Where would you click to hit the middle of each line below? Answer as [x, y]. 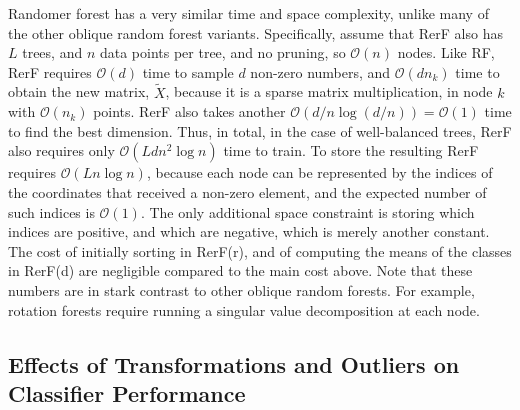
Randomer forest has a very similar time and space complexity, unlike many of [248, 13]
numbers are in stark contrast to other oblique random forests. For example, [241, 289]
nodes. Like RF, [446, 52]
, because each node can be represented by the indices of [319, 172]
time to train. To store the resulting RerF [351, 150]
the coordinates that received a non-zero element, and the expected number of [247, 191]
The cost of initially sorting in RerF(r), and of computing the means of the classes [260, 250]
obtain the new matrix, [79, 91]
